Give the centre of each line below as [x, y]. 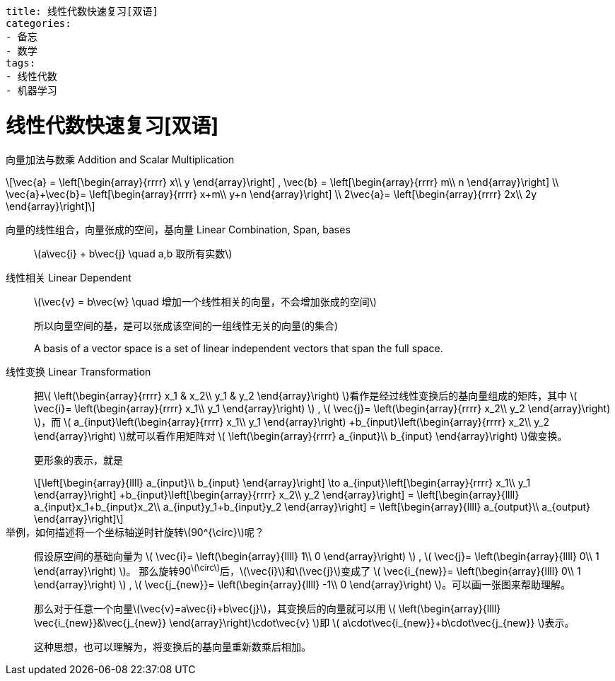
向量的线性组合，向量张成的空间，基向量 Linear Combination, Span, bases [178, 229]
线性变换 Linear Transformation [78, 371]
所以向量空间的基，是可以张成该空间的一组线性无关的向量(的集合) [186, 325]
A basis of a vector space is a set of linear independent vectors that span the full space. [239, 348]
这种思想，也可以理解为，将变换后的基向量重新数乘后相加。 [172, 647]
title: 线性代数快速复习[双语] [82, 11]
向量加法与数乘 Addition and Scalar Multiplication [120, 159]
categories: [39, 23]
